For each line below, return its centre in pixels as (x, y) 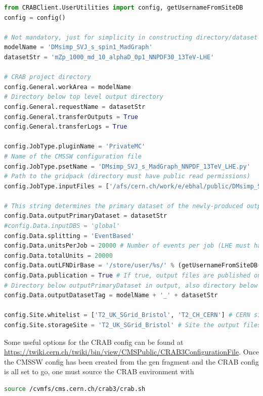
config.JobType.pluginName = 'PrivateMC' (75, 147)
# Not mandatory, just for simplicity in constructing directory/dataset (131, 37)
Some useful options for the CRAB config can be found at (94, 342)
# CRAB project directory (48, 77)
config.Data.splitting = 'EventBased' (69, 236)
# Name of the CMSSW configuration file (73, 156)
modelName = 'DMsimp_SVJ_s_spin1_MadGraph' (78, 47)
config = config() (35, 17)
